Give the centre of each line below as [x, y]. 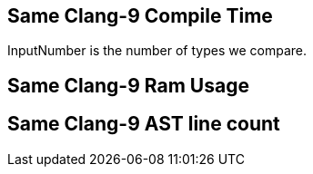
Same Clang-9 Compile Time [140, 16]
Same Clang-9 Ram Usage [128, 85]
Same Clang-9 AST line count [144, 124]
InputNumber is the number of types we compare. [157, 51]
